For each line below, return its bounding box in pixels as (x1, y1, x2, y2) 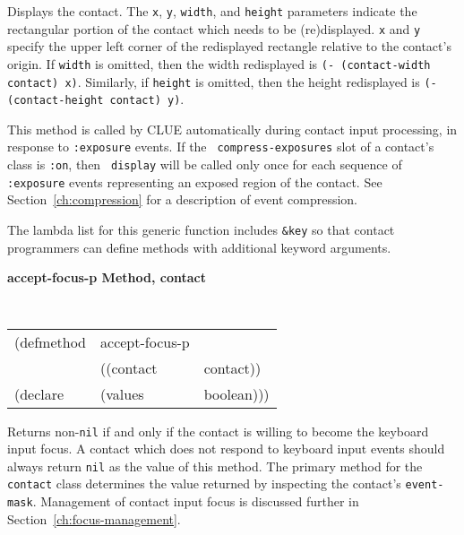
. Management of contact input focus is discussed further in (32, 492, 359, 511)
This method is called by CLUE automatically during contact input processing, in (7, 119, 458, 138)
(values (100, 383, 144, 404)
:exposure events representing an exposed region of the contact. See (7, 172, 382, 191)
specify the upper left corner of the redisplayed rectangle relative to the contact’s (7, 37, 451, 56)
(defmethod (14, 331, 87, 352)
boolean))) (203, 383, 270, 404)
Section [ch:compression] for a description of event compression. (7, 190, 357, 209)
